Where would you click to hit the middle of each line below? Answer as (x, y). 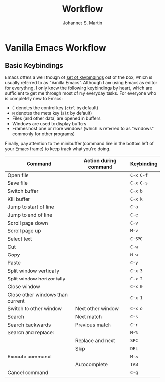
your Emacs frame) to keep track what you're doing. (58, 149)
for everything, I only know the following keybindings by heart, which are (79, 88)
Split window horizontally (37, 279)
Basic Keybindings (34, 65)
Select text (20, 239)
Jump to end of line (30, 215)
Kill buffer (19, 199)
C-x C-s (139, 183)
